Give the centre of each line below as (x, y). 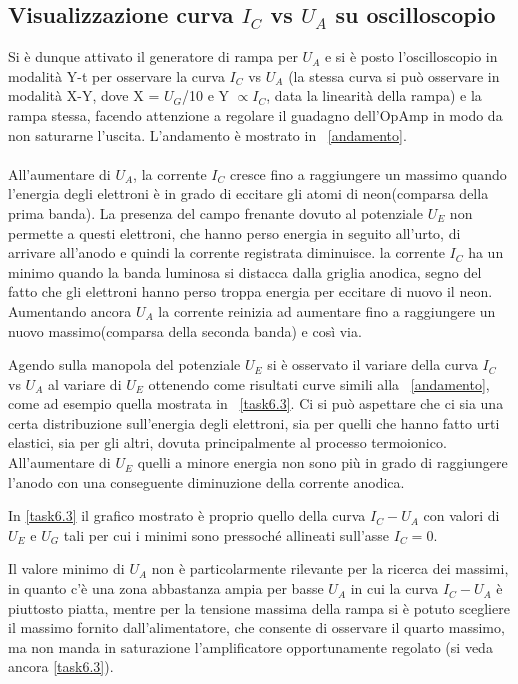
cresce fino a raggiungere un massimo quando (368, 173)
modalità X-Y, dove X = (84, 95)
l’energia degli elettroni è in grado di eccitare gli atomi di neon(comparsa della (248, 193)
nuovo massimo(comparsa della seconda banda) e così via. (185, 330)
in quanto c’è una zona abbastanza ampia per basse (166, 588)
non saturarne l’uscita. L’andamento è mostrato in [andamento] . (207, 134)
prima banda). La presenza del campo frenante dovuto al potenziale (215, 212)
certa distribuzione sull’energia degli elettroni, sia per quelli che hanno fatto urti (254, 422)
